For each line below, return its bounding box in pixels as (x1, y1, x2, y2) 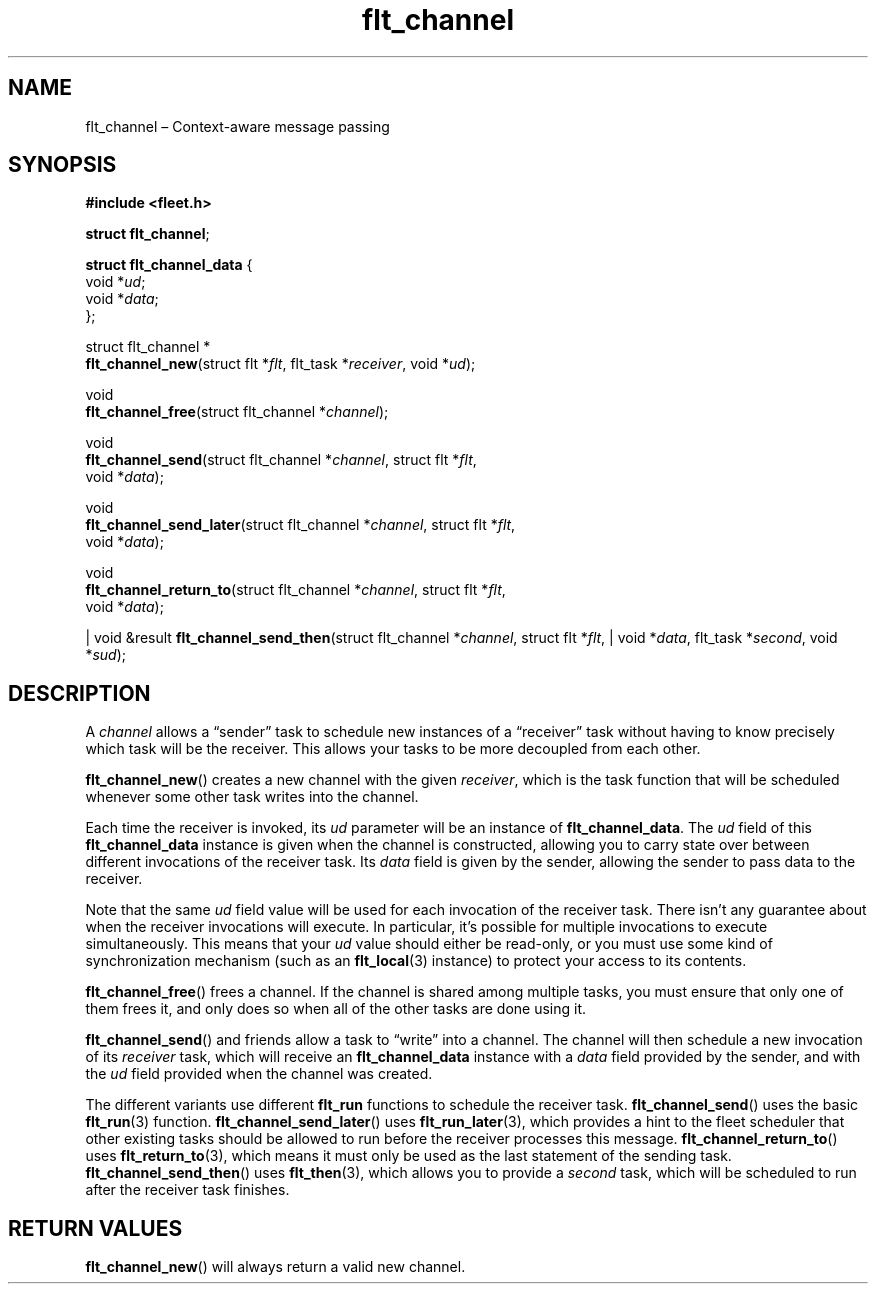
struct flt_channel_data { (85, 256, 253, 274)
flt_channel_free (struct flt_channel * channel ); (85, 403, 389, 421)
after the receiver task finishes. (85, 1181, 290, 1199)
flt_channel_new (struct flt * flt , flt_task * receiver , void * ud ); (85, 355, 476, 373)
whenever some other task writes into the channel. (85, 788, 419, 806)
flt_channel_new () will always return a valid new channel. (85, 1258, 466, 1276)
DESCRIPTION (8, 680, 151, 706)
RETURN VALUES (8, 1215, 183, 1241)
